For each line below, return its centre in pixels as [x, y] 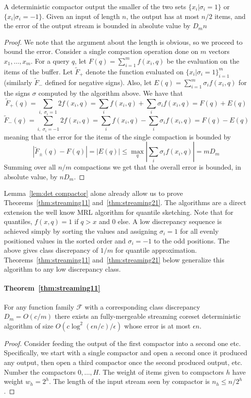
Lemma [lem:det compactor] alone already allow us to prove [93, 193]
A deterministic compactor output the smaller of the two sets [95, 6]
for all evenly [199, 231]
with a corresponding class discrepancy [142, 306]
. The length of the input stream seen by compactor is [129, 381]
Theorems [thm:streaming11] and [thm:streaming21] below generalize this [114, 259]
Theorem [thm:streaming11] [52, 288]
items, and [230, 16]
